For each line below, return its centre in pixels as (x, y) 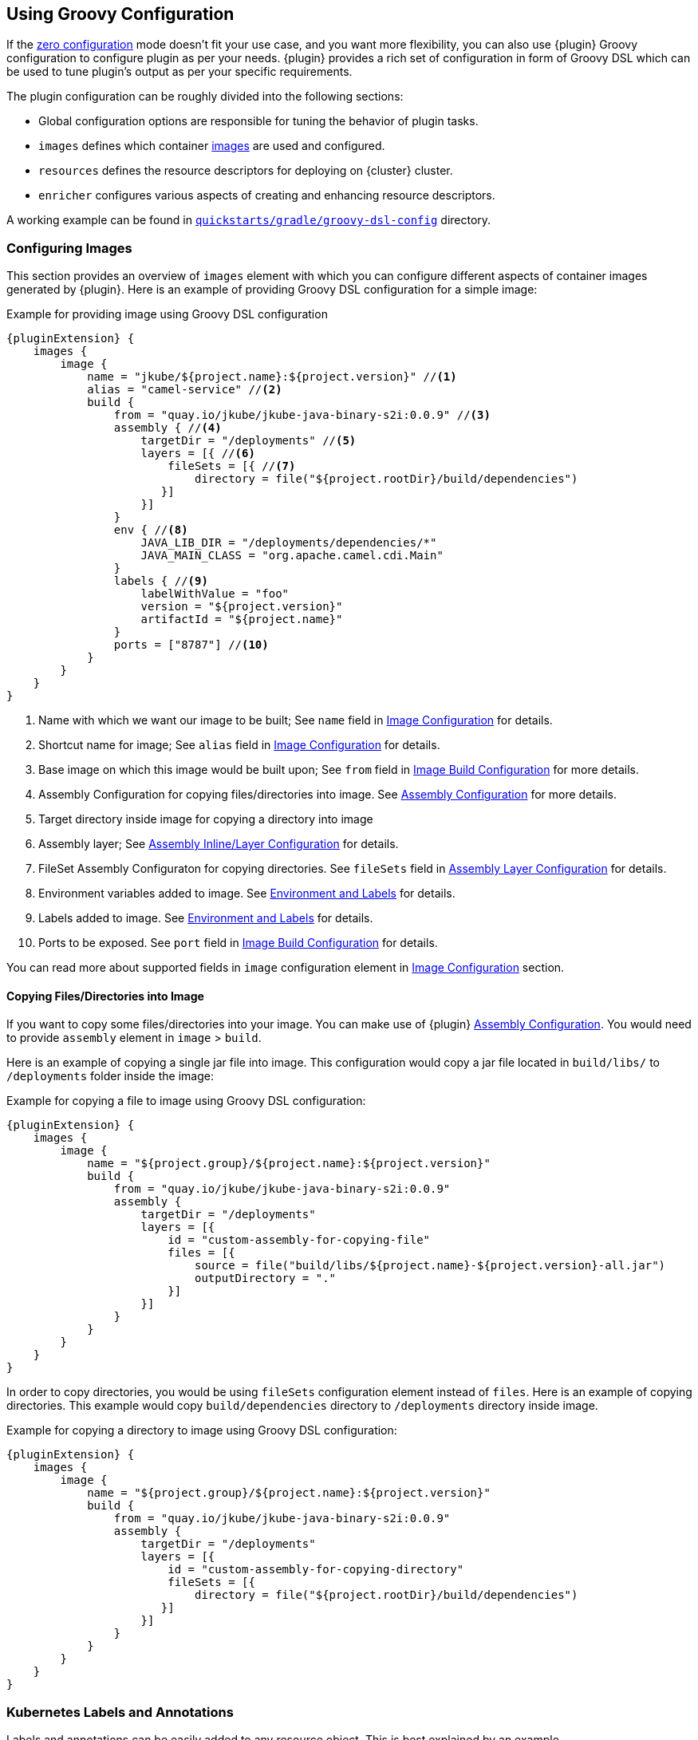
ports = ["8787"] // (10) (191, 645)
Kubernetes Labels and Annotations (120, 1712)
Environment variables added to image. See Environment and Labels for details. (247, 894)
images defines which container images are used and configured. (212, 146)
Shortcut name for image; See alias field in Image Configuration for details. (239, 745)
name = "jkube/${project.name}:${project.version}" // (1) (272, 377)
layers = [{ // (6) (198, 454)
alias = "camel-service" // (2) (185, 390)
